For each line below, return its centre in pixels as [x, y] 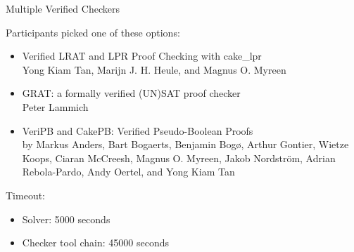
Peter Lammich [55, 106]
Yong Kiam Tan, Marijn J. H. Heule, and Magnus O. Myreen [154, 69]
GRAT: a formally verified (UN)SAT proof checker [131, 93]
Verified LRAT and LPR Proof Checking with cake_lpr [142, 56]
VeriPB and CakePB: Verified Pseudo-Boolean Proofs [138, 130]
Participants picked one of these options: [93, 32]
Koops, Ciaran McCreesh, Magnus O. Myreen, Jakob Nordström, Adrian [179, 158]
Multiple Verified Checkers [63, 8]
